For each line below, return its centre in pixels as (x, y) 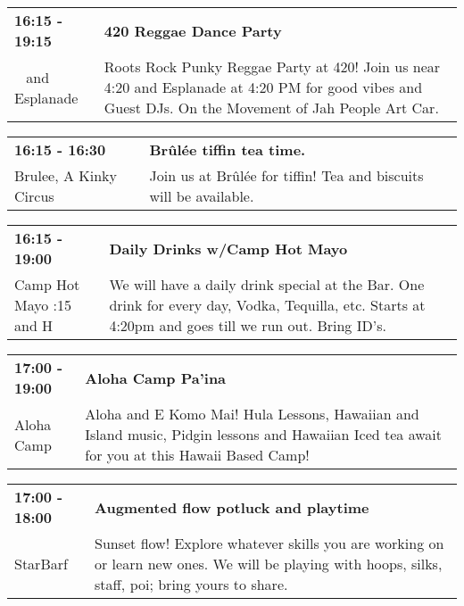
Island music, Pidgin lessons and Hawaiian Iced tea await (263, 434)
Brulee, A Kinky (66, 175)
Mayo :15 (43, 305)
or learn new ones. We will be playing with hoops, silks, (269, 564)
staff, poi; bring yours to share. (191, 584)
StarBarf (41, 564)
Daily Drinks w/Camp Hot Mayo (228, 248)
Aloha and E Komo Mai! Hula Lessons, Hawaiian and (252, 414)
